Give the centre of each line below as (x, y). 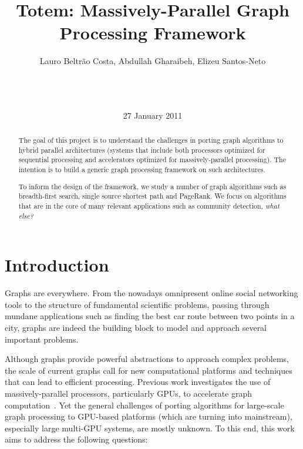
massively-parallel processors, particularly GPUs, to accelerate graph (129, 393)
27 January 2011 (153, 115)
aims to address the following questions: (76, 439)
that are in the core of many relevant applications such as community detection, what (149, 205)
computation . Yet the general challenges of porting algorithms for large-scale (144, 405)
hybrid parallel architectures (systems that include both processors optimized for (142, 150)
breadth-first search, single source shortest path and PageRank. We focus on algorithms (152, 196)
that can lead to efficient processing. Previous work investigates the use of (138, 382)
